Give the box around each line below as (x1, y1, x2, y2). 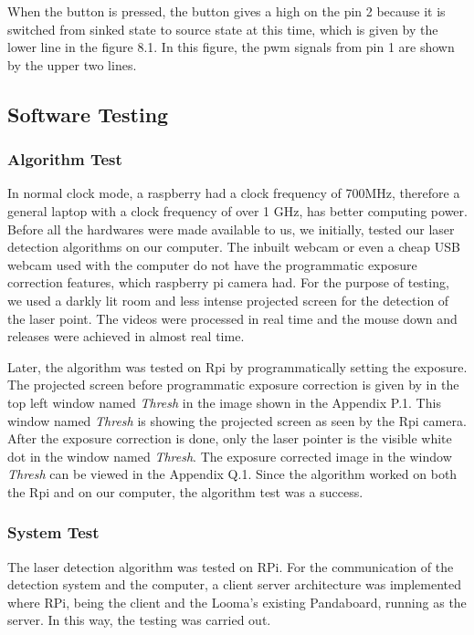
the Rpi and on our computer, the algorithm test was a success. (7, 482, 363, 501)
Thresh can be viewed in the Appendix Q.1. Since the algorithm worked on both (7, 464, 458, 484)
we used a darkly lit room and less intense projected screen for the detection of (7, 290, 449, 309)
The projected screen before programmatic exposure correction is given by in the (7, 375, 459, 394)
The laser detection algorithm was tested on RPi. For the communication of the (7, 557, 454, 576)
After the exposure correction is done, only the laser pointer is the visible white (7, 429, 452, 448)
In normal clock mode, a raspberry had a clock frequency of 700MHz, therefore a (7, 183, 460, 203)
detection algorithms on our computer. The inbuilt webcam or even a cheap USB (7, 237, 460, 256)
